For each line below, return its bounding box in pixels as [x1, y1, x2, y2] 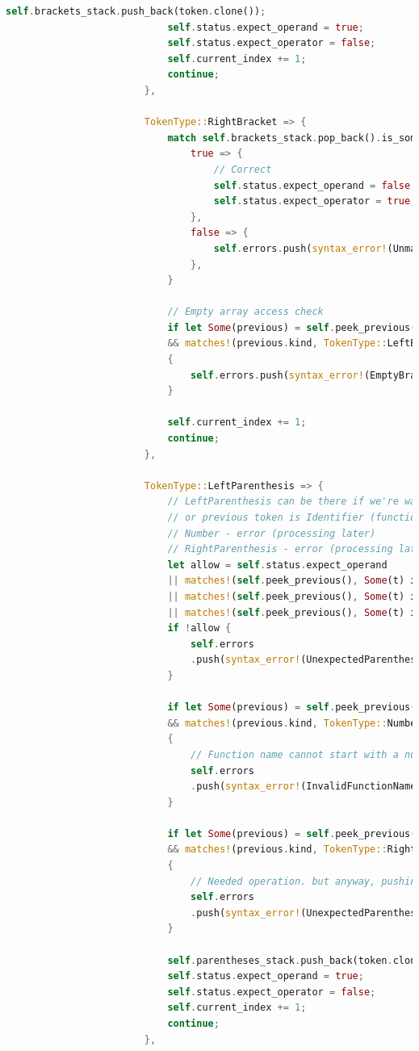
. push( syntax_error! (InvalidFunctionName [191, 781, 417, 793]
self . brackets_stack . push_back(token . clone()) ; [6, 6, 266, 17]
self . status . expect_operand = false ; [213, 179, 417, 191]
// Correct [213, 163, 272, 175]
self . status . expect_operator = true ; [213, 195, 417, 207]
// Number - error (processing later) [167, 527, 376, 539]
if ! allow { [167, 622, 232, 634]
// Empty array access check [167, 306, 324, 318]
